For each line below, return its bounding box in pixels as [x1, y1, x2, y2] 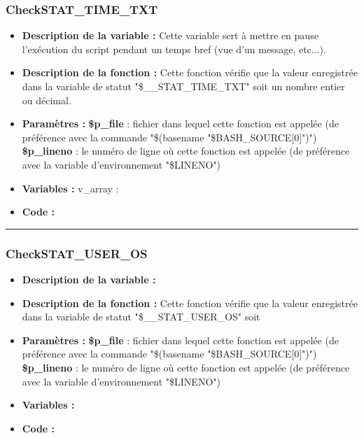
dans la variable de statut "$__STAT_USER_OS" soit [22, 309, 260, 324]
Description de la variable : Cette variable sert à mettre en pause [22, 28, 318, 43]
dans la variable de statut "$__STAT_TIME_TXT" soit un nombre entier [22, 79, 345, 93]
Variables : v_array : [22, 181, 119, 195]
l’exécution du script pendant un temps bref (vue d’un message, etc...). [22, 41, 326, 56]
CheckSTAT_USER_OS [6, 244, 148, 262]
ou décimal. [22, 92, 71, 107]
